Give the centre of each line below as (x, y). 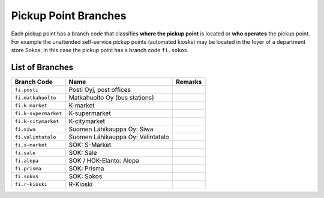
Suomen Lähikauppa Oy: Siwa (111, 129)
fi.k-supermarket (38, 113)
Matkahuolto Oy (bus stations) (111, 98)
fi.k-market (31, 105)
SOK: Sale (83, 153)
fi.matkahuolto (35, 97)
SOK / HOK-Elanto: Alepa (104, 161)
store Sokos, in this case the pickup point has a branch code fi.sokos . (100, 50)
